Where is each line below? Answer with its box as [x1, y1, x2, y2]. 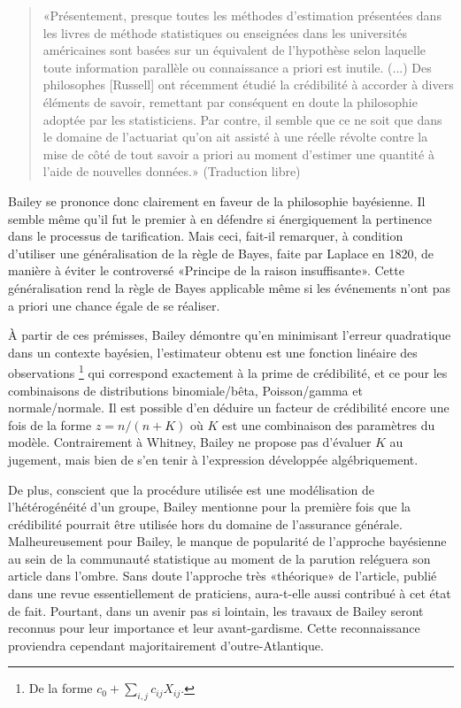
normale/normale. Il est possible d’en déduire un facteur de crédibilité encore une [8, 398, 449, 417]
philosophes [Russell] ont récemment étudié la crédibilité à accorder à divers [42, 75, 454, 94]
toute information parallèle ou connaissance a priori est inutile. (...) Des [42, 58, 432, 76]
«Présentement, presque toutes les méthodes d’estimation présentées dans [42, 6, 442, 24]
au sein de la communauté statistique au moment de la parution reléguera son [8, 549, 431, 567]
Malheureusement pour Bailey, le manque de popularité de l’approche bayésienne [8, 532, 447, 550]
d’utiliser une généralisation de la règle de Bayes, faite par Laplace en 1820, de [8, 243, 434, 262]
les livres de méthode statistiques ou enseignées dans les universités [42, 23, 407, 42]
